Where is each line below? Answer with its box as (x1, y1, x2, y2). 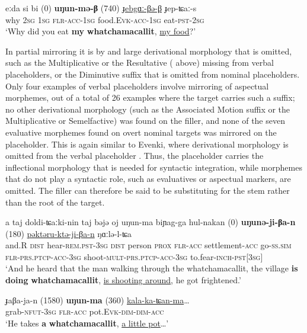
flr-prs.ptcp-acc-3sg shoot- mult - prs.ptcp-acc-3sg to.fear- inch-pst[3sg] (5, 250, 263, 262)
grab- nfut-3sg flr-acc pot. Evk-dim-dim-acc (5, 305, 164, 318)
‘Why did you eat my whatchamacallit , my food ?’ (5, 25, 196, 37)
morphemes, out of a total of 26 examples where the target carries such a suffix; (5, 91, 295, 104)
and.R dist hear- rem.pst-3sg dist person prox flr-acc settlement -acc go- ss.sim (5, 239, 292, 251)
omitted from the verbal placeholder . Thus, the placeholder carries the (5, 149, 264, 162)
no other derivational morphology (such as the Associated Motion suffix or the (5, 103, 290, 115)
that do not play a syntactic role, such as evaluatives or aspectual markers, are (5, 172, 291, 185)
